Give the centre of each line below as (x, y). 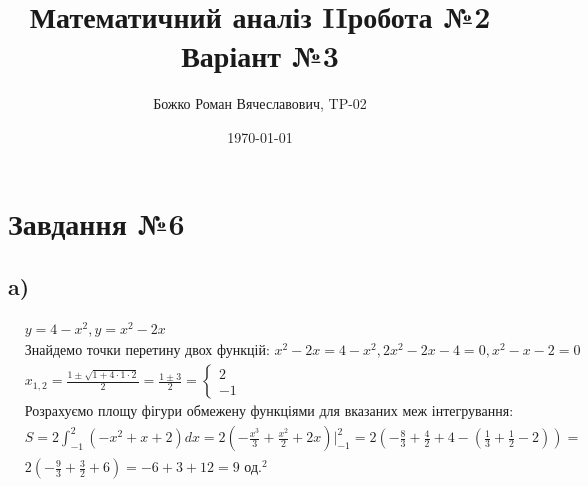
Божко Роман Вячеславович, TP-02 (260, 103)
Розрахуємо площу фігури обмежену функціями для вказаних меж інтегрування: (269, 412)
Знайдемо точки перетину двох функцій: (147, 351)
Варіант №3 (260, 55)
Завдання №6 (96, 222)
